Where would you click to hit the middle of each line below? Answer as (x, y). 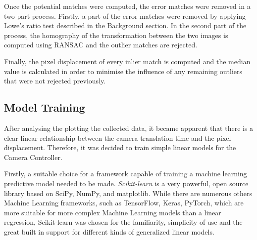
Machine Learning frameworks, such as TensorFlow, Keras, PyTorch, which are (124, 203)
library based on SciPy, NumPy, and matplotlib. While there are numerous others (128, 193)
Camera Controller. (33, 157)
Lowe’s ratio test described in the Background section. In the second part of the (125, 25)
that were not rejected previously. (55, 81)
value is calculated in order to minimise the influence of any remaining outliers (123, 71)
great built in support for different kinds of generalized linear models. (109, 231)
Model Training (45, 107)
